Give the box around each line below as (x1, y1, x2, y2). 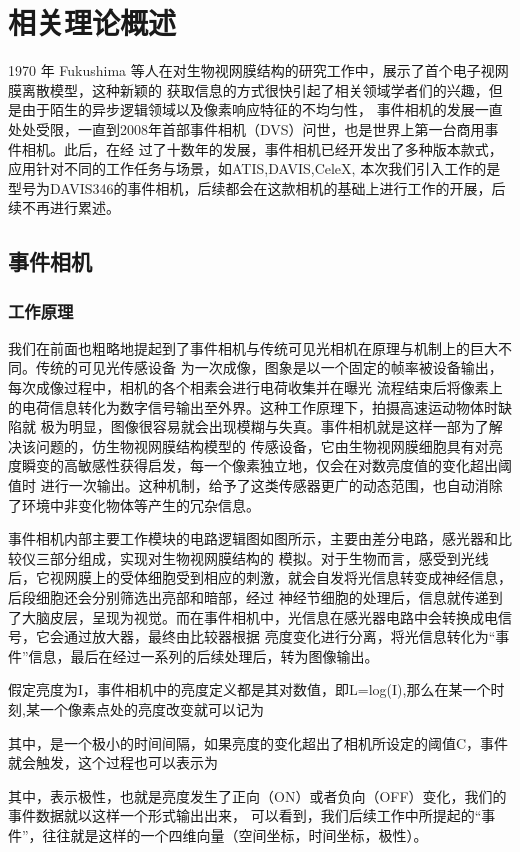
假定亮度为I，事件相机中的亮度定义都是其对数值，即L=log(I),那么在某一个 (8, 679, 491, 700)
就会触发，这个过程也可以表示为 (8, 752, 218, 773)
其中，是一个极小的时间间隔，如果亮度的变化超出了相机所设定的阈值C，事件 (8, 732, 509, 753)
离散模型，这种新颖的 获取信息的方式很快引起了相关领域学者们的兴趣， (21, 79, 489, 100)
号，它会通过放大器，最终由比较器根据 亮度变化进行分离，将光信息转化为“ (8, 626, 496, 647)
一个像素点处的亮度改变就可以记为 (39, 698, 264, 719)
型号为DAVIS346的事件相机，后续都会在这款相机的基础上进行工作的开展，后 (8, 177, 506, 198)
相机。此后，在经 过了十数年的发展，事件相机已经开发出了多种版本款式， (21, 138, 503, 159)
